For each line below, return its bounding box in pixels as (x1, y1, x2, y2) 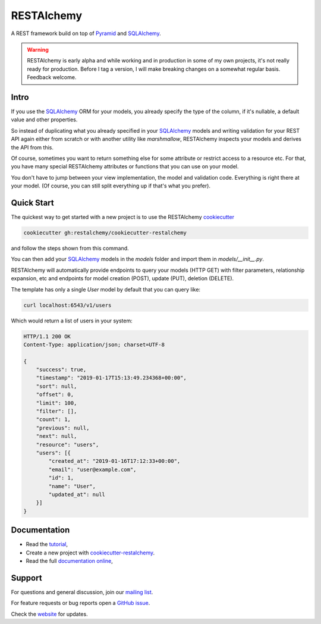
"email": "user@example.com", (48, 466, 137, 473)
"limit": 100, (36, 399, 77, 406)
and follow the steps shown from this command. (11, 244, 129, 252)
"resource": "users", (36, 441, 99, 448)
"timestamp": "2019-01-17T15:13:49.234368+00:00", (36, 375, 187, 381)
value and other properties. (11, 116, 78, 123)
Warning (27, 46, 49, 53)
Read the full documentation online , (26, 557, 113, 565)
